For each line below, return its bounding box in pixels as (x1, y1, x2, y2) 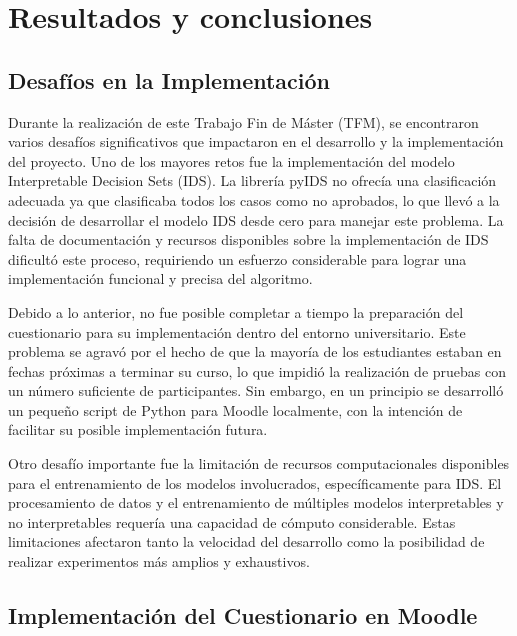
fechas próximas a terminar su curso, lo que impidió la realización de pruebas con (8, 360, 506, 381)
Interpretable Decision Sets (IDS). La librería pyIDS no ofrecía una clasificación (8, 170, 497, 191)
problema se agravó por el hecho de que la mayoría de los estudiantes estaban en (8, 341, 502, 362)
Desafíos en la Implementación (8, 64, 331, 95)
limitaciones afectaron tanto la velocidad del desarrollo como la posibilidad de (8, 531, 485, 552)
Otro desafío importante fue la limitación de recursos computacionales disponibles (8, 453, 510, 474)
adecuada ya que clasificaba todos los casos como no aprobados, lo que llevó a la (8, 189, 500, 210)
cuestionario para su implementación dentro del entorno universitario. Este (8, 321, 466, 342)
